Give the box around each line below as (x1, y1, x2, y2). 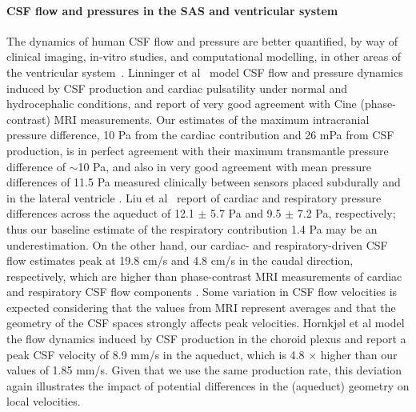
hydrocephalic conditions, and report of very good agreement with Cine (6, 95, 357, 112)
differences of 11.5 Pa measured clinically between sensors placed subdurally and (6, 174, 401, 190)
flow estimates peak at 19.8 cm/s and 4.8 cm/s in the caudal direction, (6, 252, 354, 269)
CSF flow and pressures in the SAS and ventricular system (6, 2, 338, 18)
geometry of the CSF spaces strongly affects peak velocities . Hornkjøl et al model (6, 314, 405, 331)
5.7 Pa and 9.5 (210, 205, 282, 222)
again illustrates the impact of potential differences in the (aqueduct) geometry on (6, 377, 410, 394)
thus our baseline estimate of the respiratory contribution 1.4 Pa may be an (6, 220, 378, 237)
